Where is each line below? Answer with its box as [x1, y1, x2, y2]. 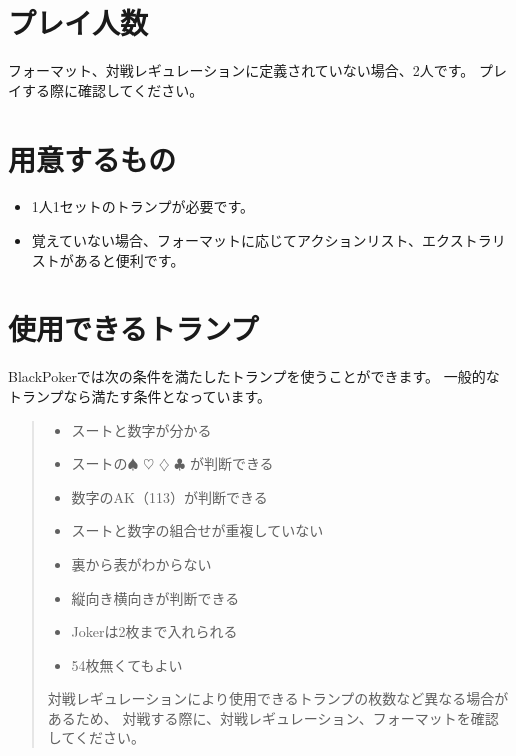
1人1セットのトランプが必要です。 [31, 196, 254, 217]
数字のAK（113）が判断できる [71, 486, 268, 507]
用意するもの [8, 138, 177, 179]
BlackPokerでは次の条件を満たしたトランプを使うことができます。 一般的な [8, 366, 500, 387]
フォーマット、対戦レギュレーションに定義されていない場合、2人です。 [8, 60, 475, 81]
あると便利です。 [73, 249, 185, 270]
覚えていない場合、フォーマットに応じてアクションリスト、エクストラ [31, 230, 492, 251]
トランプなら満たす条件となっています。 [8, 385, 272, 406]
